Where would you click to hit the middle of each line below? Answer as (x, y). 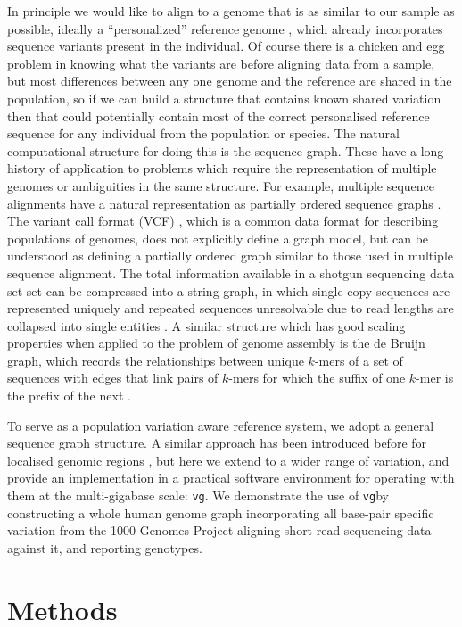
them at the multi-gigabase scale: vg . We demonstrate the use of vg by (198, 495)
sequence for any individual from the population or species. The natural (203, 133)
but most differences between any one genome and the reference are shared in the (230, 81)
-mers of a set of (359, 360)
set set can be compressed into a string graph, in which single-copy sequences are (229, 290)
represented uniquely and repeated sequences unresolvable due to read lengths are (231, 308)
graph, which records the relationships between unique (156, 360)
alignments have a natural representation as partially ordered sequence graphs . (224, 203)
